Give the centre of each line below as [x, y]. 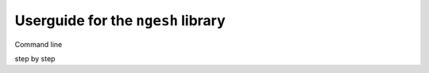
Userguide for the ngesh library [120, 20]
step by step [35, 58]
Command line [39, 44]
